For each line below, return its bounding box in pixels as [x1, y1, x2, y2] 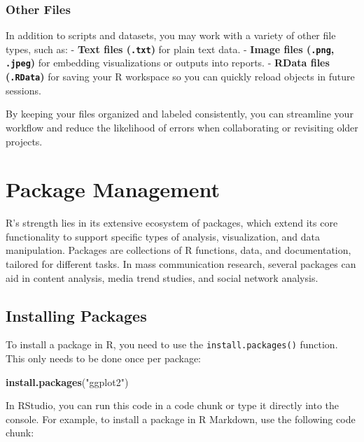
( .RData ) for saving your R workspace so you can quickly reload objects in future [6, 69, 355, 84]
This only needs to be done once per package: [6, 351, 202, 366]
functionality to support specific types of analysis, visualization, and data [6, 229, 320, 243]
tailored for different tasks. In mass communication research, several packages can [6, 257, 356, 271]
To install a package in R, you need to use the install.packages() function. [6, 337, 338, 352]
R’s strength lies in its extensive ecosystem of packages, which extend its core [6, 215, 338, 230]
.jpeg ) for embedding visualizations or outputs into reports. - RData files [6, 55, 330, 70]
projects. [6, 134, 43, 148]
